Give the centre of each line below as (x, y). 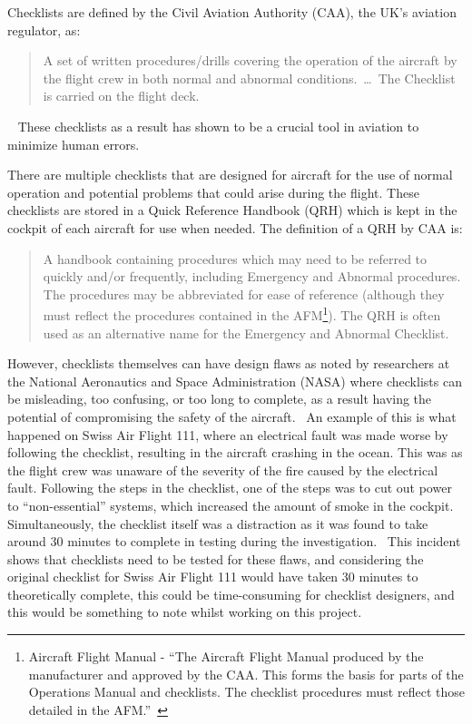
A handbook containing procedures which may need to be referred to (235, 258)
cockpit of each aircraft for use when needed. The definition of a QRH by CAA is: (235, 227)
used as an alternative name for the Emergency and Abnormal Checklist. (246, 333)
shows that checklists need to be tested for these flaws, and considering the (216, 558)
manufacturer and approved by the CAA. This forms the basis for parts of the (246, 674)
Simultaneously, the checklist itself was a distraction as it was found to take (218, 523)
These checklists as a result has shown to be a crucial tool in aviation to (218, 126)
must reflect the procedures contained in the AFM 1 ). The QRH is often (242, 313)
